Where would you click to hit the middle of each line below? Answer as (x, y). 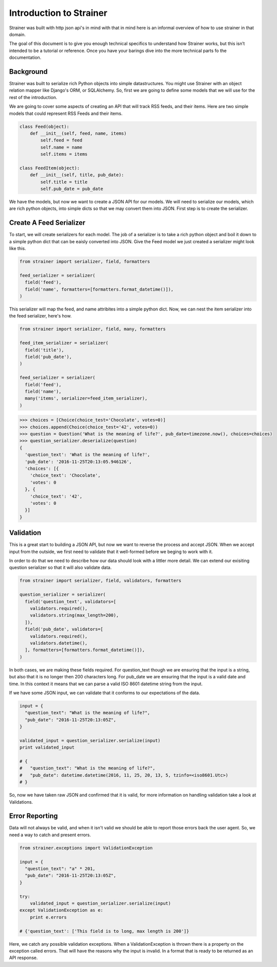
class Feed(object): (44, 127)
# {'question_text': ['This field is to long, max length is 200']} (104, 931)
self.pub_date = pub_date (72, 189)
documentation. (25, 57)
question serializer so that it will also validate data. (60, 567)
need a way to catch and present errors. (50, 835)
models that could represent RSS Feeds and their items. (66, 113)
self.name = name (61, 147)
